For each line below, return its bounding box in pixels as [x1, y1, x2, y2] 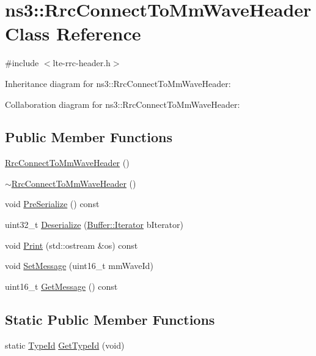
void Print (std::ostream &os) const [5, 238, 138, 251]
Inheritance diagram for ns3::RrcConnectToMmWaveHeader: [5, 77, 231, 89]
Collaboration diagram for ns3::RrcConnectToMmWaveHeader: [5, 97, 240, 110]
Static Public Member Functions [5, 309, 215, 328]
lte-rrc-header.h [53, 56, 111, 69]
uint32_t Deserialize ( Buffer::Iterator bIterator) [5, 218, 183, 231]
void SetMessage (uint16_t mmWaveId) [5, 259, 153, 272]
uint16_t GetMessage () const [5, 279, 118, 292]
